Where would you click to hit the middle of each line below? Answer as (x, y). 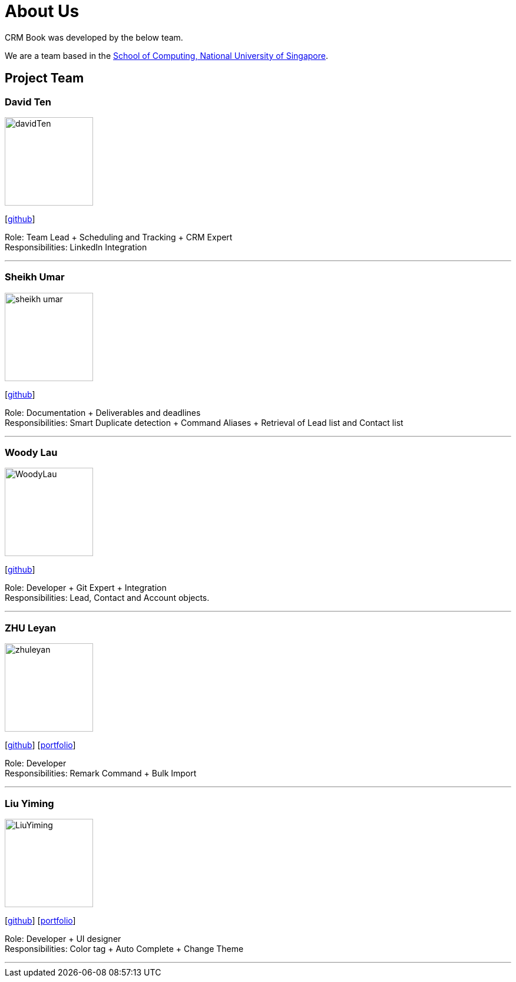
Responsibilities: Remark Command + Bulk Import (101, 773)
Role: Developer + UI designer (63, 938)
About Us (42, 11)
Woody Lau (31, 453)
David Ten (28, 102)
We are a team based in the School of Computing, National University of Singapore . (167, 55)
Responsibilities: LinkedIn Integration (76, 247)
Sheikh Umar (35, 277)
